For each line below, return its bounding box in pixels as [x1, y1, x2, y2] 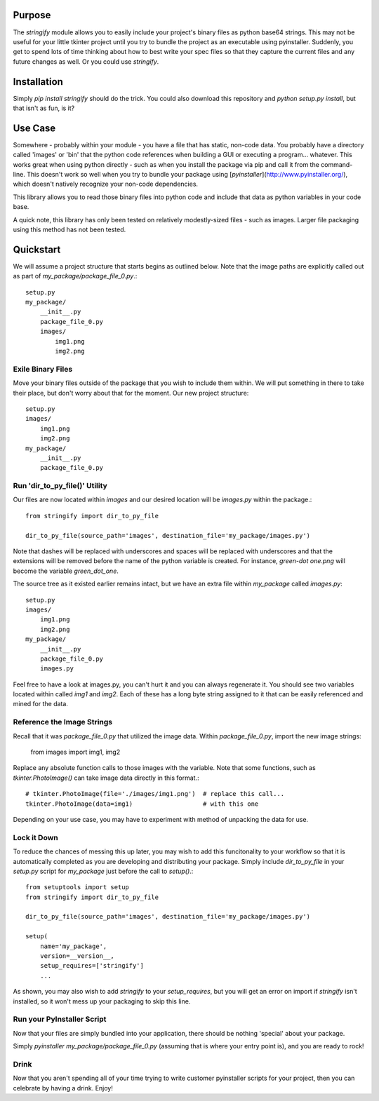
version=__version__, [39, 952, 115, 960]
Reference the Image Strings [13, 717, 112, 727]
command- [320, 160, 353, 168]
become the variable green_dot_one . [13, 567, 119, 575]
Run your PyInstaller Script [13, 1014, 107, 1024]
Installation [13, 76, 63, 88]
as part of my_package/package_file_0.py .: [13, 272, 138, 281]
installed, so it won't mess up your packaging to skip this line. [13, 997, 191, 1006]
